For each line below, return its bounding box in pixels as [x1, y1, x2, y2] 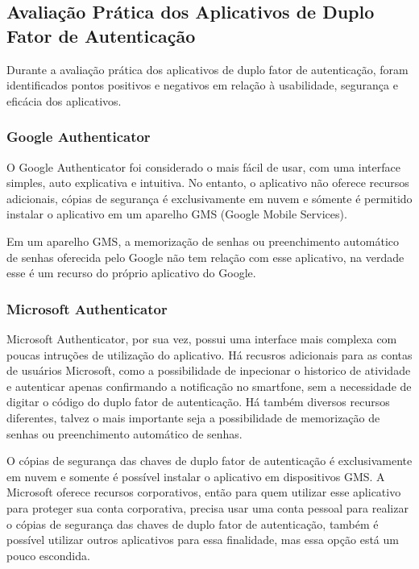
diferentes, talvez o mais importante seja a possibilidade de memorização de [6, 409, 380, 426]
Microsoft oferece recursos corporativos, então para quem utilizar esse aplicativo [6, 484, 401, 500]
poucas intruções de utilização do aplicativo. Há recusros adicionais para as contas [6, 346, 413, 363]
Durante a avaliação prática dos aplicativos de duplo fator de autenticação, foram [6, 60, 409, 77]
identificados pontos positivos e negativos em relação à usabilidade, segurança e [6, 77, 398, 93]
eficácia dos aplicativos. [6, 92, 122, 109]
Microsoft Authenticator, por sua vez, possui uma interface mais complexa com [6, 330, 397, 347]
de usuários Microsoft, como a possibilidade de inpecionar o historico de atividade [6, 362, 411, 379]
